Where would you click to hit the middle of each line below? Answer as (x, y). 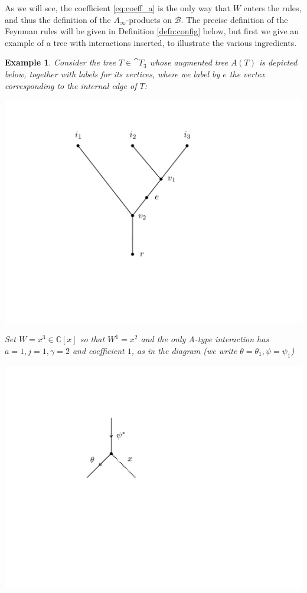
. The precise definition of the (234, 19)
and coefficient (98, 350)
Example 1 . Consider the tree (60, 62)
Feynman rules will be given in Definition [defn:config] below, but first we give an (152, 31)
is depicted (278, 62)
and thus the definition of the (58, 19)
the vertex (247, 73)
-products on (149, 19)
